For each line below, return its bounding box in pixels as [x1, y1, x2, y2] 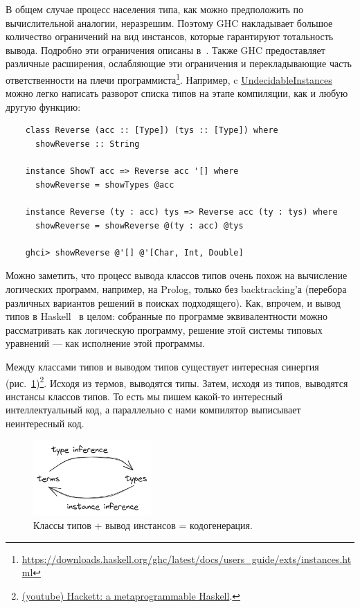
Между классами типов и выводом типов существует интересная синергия [6, 359, 319, 373]
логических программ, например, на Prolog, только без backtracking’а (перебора [6, 281, 347, 296]
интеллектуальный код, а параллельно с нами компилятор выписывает [6, 402, 301, 417]
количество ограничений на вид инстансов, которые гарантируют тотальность [6, 29, 334, 44]
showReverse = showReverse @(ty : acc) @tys [35, 220, 244, 231]
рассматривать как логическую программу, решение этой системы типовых [6, 322, 323, 337]
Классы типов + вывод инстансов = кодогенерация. [33, 518, 253, 533]
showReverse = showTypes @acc [35, 179, 174, 190]
